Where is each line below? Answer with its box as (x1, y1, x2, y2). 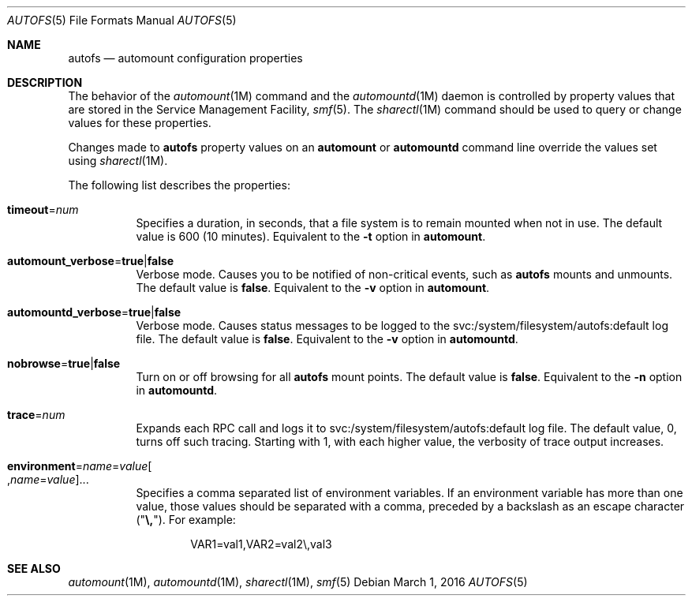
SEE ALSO (7, 562, 61, 575)
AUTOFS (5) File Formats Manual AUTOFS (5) (7, 13, 237, 27)
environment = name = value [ (7, 459, 152, 473)
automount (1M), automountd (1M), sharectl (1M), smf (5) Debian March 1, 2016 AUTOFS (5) (68, 575, 528, 589)
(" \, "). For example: (136, 513, 236, 526)
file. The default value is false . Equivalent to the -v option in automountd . (136, 332, 518, 346)
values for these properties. (68, 116, 211, 129)
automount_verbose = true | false (7, 254, 174, 267)
